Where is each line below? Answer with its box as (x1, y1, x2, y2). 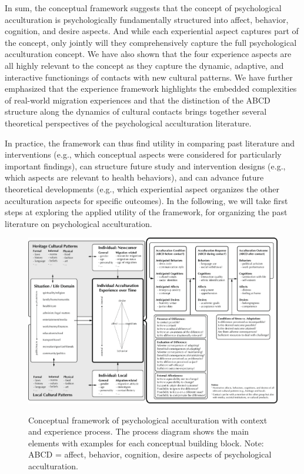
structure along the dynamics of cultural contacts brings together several (5, 105, 267, 118)
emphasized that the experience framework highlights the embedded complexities (5, 82, 297, 95)
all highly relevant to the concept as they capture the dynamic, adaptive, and (5, 59, 284, 71)
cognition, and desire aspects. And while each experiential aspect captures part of (5, 25, 299, 37)
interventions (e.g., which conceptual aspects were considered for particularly (5, 148, 282, 161)
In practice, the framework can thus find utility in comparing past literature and (5, 136, 295, 149)
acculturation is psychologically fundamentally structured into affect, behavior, (5, 13, 289, 25)
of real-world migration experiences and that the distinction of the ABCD (5, 94, 270, 106)
